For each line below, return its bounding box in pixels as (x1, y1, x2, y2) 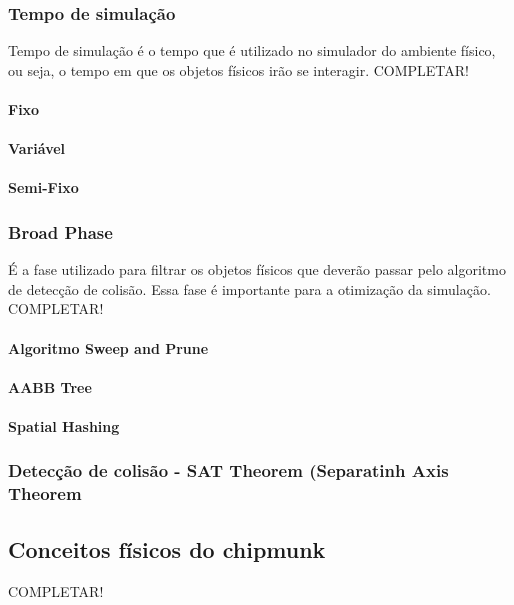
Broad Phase (8, 219, 113, 244)
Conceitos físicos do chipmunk (8, 533, 326, 564)
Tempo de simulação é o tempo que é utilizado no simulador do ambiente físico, (8, 40, 496, 61)
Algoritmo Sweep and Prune (8, 337, 209, 358)
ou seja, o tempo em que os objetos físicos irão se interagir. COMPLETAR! (8, 59, 469, 80)
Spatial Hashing (8, 415, 120, 436)
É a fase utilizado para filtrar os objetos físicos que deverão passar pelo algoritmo (8, 259, 506, 280)
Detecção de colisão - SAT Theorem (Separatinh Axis (8, 458, 449, 483)
